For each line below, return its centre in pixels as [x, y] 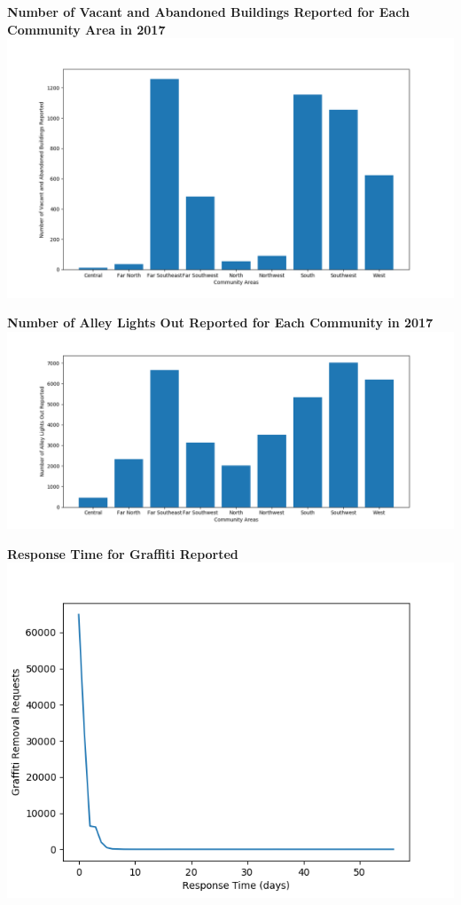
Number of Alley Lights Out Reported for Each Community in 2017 [220, 323]
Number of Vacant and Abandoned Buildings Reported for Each [208, 12]
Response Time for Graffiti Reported [123, 553]
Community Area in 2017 [86, 29]
